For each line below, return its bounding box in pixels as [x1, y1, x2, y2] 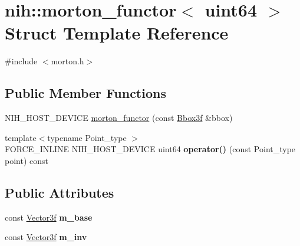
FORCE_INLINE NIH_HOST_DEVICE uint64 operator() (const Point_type [5, 143, 296, 155]
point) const [5, 154, 48, 166]
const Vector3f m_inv [5, 231, 87, 243]
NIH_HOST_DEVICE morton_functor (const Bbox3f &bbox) [5, 111, 233, 124]
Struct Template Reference [5, 21, 229, 45]
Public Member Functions [5, 84, 166, 102]
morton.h [51, 55, 84, 67]
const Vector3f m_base [5, 211, 93, 223]
